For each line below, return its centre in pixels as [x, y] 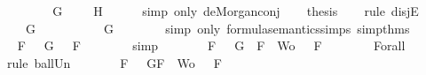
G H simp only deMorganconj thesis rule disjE [236, 11]
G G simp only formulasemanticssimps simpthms [217, 28]
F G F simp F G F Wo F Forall [211, 45]
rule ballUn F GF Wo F [114, 62]
